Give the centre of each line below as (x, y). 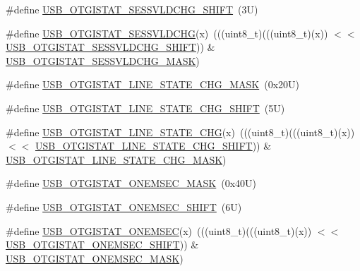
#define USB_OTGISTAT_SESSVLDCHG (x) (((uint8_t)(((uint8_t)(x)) (167, 33)
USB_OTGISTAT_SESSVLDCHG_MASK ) (103, 60)
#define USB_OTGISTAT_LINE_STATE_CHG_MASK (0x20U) (152, 84)
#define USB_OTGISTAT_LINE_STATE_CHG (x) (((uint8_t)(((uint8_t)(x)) (180, 132)
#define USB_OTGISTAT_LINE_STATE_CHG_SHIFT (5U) (145, 108)
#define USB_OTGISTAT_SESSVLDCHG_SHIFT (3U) (132, 9)
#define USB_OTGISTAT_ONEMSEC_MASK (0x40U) (131, 183)
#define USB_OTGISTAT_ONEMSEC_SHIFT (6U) (124, 206)
